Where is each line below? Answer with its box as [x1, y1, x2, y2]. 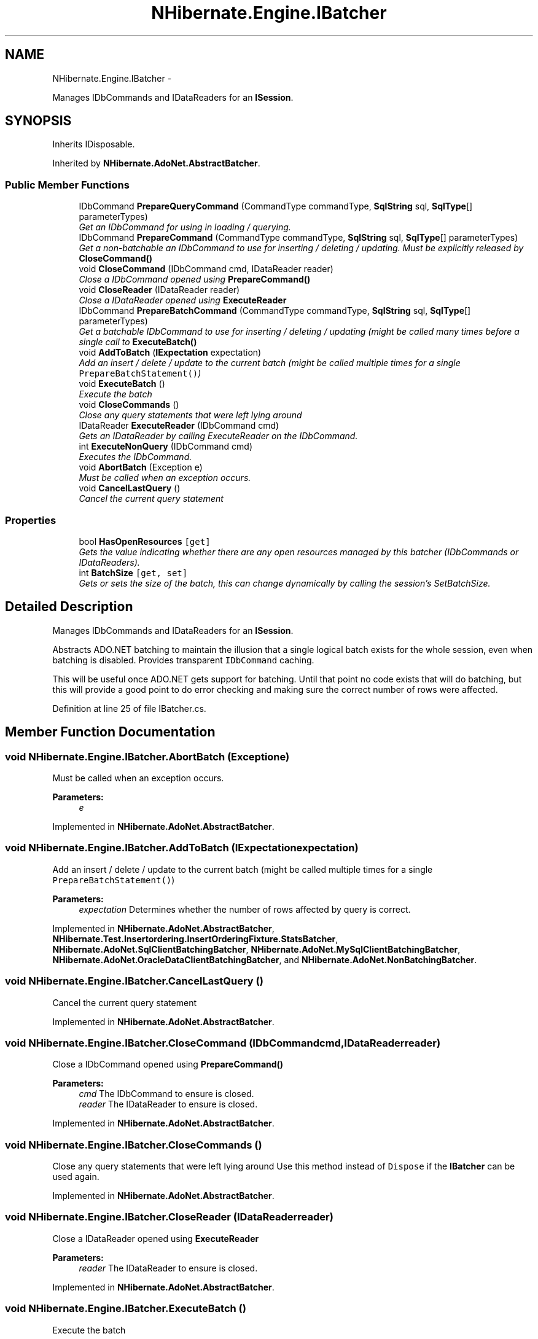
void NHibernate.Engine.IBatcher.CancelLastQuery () [5, 975, 263, 988]
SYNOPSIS [5, 113, 72, 129]
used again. [52, 1171, 99, 1182]
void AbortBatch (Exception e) [79, 462, 203, 473]
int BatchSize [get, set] [79, 567, 188, 578]
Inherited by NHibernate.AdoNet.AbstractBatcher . [52, 158, 260, 169]
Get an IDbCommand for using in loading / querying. [79, 222, 291, 233]
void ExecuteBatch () [79, 378, 165, 389]
